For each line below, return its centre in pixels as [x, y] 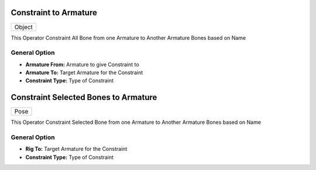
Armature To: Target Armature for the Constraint [84, 72]
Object [24, 27]
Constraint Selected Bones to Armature [84, 97]
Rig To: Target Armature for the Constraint [76, 149]
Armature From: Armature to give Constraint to [83, 64]
